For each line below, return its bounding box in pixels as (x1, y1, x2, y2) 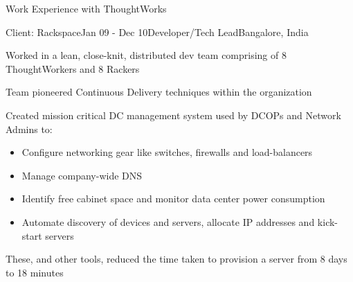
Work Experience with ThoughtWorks (6, 1, 167, 15)
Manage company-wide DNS (21, 168, 143, 182)
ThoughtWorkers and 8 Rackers (6, 61, 140, 76)
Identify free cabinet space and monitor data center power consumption (21, 191, 325, 206)
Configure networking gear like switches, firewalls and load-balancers (21, 145, 313, 159)
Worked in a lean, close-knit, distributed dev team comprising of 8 (6, 48, 287, 62)
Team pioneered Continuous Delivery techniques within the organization (6, 85, 312, 99)
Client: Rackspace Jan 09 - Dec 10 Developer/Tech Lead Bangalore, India (6, 24, 309, 39)
